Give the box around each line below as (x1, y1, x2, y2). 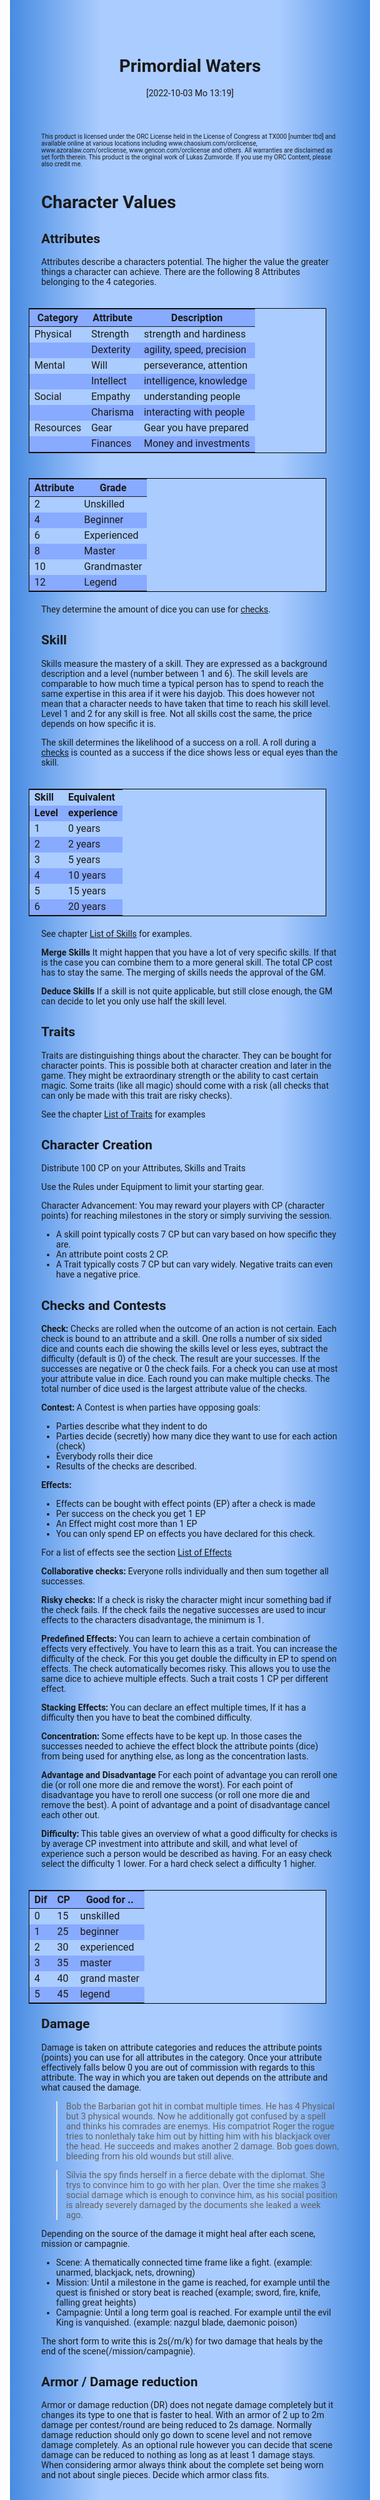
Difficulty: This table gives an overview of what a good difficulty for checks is (41, 1828, 338, 1840)
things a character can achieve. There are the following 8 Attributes (41, 266, 301, 277)
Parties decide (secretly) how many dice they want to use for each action (55, 1431, 338, 1442)
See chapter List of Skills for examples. (41, 928, 193, 939)
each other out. (41, 1810, 100, 1821)
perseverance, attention (143, 358, 249, 372)
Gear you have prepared (143, 421, 249, 434)
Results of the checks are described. (55, 1461, 197, 1472)
